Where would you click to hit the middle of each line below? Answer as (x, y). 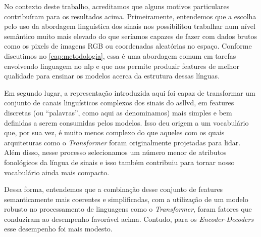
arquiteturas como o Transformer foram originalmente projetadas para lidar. (122, 142)
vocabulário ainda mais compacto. (57, 172)
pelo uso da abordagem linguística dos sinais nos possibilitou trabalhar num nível (130, 26)
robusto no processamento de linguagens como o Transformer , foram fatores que (128, 209)
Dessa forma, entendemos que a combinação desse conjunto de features (114, 189)
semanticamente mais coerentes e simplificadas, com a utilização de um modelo (126, 199)
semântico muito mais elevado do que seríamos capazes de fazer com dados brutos (131, 36)
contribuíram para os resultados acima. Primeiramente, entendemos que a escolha (130, 16)
